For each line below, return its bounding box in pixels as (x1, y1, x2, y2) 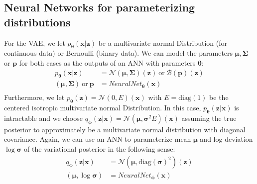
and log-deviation (200, 134, 253, 144)
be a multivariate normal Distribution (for (98, 37, 227, 48)
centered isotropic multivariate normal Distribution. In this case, (4, 102, 201, 113)
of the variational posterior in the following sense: (24, 144, 175, 154)
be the (209, 92, 229, 102)
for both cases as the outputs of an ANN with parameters (19, 57, 196, 68)
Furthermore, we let (4, 92, 65, 102)
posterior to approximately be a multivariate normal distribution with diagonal (4, 124, 246, 134)
